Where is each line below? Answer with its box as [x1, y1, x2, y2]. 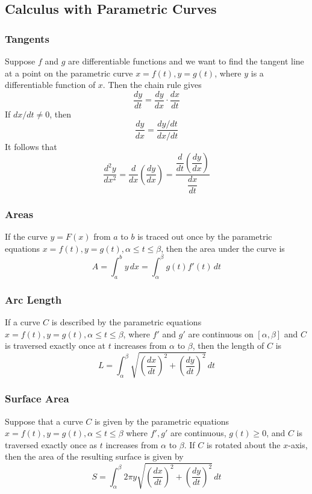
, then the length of [192, 339, 264, 352]
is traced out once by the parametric [137, 230, 272, 243]
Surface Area [5, 391, 69, 406]
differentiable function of [5, 78, 96, 91]
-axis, [288, 438, 308, 451]
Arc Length [5, 292, 62, 307]
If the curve [5, 230, 48, 243]
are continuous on [188, 327, 254, 340]
